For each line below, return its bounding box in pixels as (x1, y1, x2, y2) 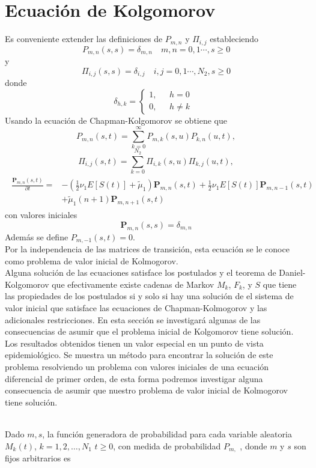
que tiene (263, 278, 297, 290)
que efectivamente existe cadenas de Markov (52, 278, 214, 290)
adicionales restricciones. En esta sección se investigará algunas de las (5, 313, 261, 326)
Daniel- (279, 266, 306, 279)
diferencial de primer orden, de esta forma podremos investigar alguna (5, 372, 263, 384)
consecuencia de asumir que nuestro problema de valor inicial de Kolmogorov (5, 384, 288, 397)
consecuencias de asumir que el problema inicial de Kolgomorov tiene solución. (5, 325, 294, 338)
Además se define (5, 230, 68, 243)
